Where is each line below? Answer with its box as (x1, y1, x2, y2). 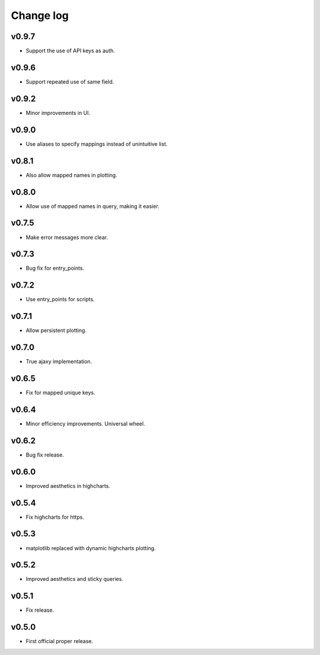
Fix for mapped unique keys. (25, 389, 95, 397)
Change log (11, 9, 69, 22)
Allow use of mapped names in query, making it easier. (25, 202, 159, 210)
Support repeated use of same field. (25, 78, 114, 85)
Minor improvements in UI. (25, 109, 91, 116)
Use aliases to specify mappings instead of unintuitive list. (25, 140, 168, 148)
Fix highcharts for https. (25, 513, 84, 520)
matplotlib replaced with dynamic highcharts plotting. (25, 544, 156, 551)
